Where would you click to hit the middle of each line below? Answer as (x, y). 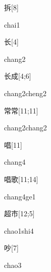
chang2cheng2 (25, 93)
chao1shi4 (19, 230)
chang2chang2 (25, 128)
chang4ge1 (20, 196)
